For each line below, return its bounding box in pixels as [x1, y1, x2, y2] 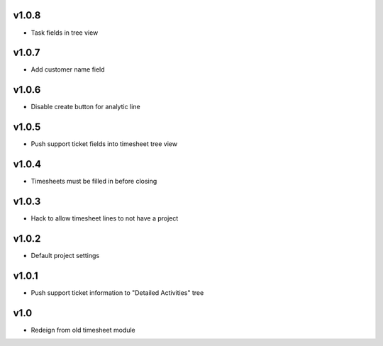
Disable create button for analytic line [30, 103, 141, 111]
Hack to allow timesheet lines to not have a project [30, 214, 179, 223]
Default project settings [30, 251, 99, 259]
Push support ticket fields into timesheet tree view [30, 140, 177, 148]
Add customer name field [30, 65, 106, 74]
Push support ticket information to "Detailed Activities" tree [30, 288, 204, 297]
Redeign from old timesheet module [30, 325, 135, 334]
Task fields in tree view [30, 28, 99, 37]
